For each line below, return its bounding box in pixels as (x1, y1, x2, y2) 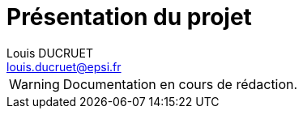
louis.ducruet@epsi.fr (6, 59, 122, 74)
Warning (9, 75, 60, 92)
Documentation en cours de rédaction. (62, 75, 298, 92)
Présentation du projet (6, 3, 252, 31)
